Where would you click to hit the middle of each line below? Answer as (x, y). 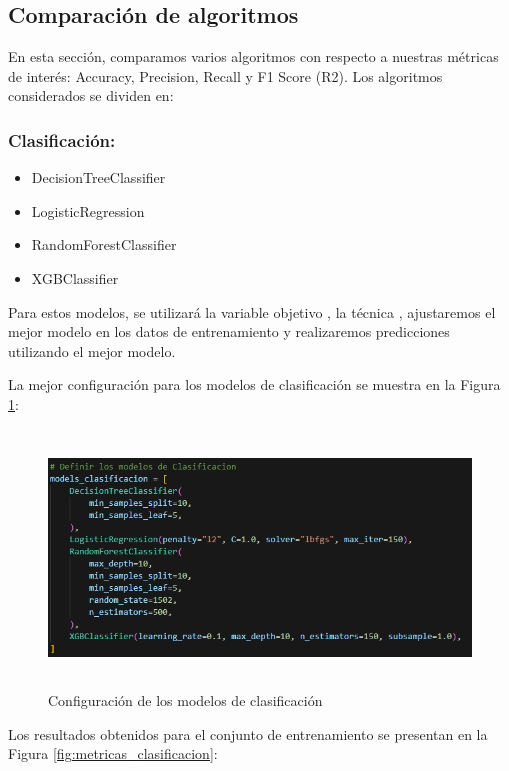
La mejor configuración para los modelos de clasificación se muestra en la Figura (254, 384)
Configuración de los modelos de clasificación (185, 700)
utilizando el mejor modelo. (92, 350)
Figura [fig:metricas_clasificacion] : (113, 753)
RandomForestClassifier (104, 244)
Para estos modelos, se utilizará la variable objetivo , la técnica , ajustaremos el (252, 311)
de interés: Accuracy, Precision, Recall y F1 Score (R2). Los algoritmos (225, 75)
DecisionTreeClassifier (98, 177)
